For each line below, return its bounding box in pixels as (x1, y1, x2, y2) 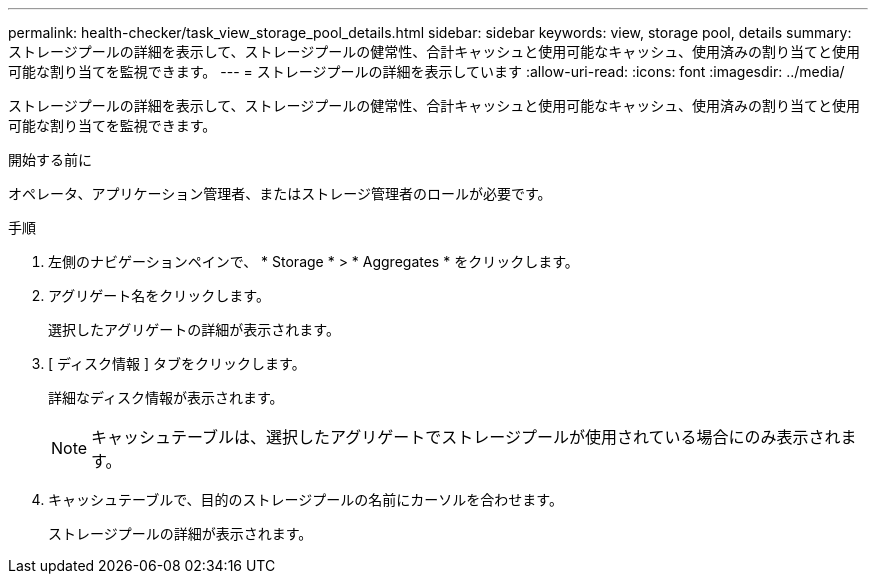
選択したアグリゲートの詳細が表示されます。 (48, 321, 340, 338)
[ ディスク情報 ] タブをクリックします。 (48, 355, 306, 372)
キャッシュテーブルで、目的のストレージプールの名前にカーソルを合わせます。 (48, 491, 563, 508)
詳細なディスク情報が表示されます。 (48, 389, 284, 406)
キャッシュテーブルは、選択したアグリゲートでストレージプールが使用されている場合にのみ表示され (91, 427, 841, 447)
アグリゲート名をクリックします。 (48, 287, 270, 304)
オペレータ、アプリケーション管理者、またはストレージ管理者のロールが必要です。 (8, 185, 552, 202)
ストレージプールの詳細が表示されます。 (48, 525, 313, 542)
